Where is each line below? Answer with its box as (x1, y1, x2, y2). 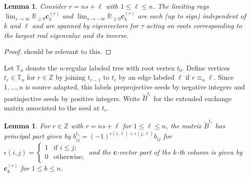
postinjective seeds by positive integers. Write (4, 93, 140, 103)
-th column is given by (176, 146, 243, 157)
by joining (56, 72, 86, 82)
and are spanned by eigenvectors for (32, 20, 139, 30)
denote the (25, 62, 58, 72)
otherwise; (54, 154, 84, 161)
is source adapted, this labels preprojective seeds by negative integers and (25, 81, 245, 91)
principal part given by (4, 131, 71, 141)
